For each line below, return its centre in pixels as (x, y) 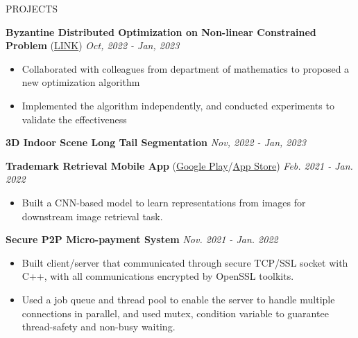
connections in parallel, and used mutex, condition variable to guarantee (175, 313)
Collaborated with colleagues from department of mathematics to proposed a (186, 68)
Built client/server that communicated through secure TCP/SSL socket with (185, 262)
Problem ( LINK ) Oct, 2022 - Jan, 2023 (93, 45)
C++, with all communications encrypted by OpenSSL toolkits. (158, 276)
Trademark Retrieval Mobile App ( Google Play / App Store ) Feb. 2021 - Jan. (179, 165)
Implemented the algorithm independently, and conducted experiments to (178, 105)
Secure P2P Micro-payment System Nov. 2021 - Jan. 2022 (142, 239)
